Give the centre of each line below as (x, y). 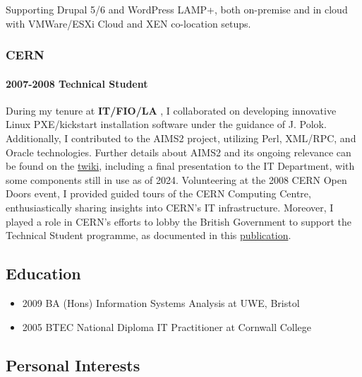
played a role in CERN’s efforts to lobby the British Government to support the (179, 221)
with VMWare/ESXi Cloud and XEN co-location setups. (128, 23)
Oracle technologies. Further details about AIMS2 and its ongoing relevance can (179, 152)
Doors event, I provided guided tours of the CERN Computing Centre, (158, 193)
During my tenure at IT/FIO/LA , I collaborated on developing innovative (171, 110)
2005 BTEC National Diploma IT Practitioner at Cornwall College (167, 326)
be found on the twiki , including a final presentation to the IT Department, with (180, 166)
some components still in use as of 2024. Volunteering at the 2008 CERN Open (176, 179)
